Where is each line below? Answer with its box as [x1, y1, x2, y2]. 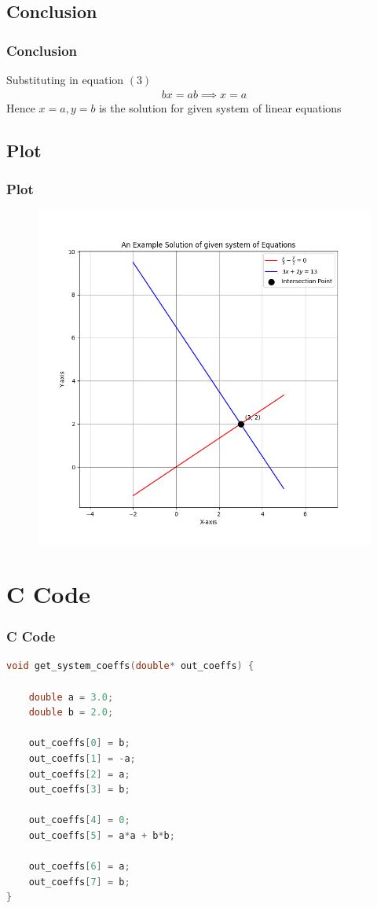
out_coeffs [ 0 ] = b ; [28, 737, 130, 749]
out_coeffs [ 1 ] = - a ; [28, 752, 136, 764]
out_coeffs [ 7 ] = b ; [28, 876, 130, 888]
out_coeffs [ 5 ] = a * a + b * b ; [28, 829, 175, 841]
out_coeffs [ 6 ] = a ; [28, 861, 130, 873]
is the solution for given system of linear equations [99, 99, 342, 116]
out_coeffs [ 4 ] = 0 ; [28, 814, 130, 826]
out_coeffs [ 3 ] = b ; [28, 784, 130, 796]
